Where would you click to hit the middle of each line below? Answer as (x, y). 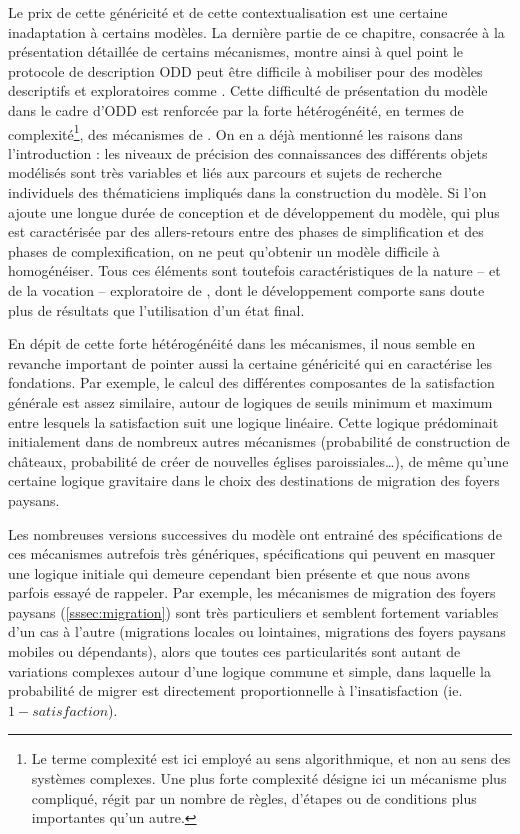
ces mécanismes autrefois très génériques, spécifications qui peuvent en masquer (252, 553)
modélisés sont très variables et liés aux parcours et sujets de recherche (225, 172)
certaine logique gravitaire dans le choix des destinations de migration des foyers (254, 480)
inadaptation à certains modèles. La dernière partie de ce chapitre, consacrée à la (256, 31)
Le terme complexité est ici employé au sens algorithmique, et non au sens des (271, 758)
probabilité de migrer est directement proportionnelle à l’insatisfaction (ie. (235, 690)
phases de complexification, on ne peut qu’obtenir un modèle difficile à (224, 250)
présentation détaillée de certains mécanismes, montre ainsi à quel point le (236, 51)
